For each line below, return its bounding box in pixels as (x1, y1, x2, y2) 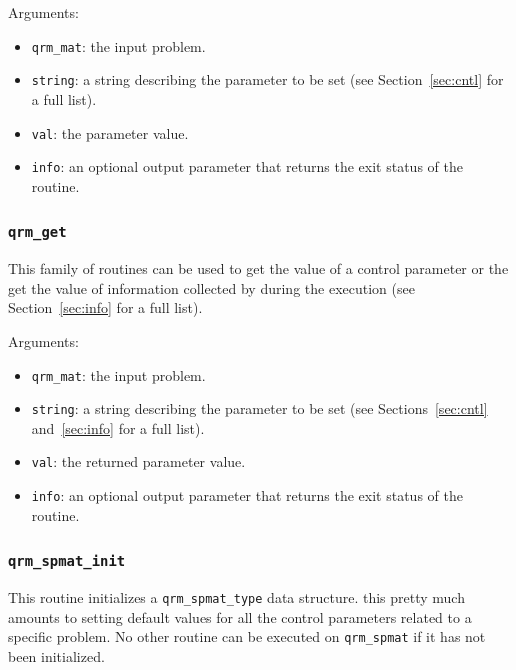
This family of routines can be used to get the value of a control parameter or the (8, 258, 509, 279)
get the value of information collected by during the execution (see (8, 277, 415, 298)
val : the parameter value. (31, 122, 189, 143)
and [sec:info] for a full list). (31, 417, 205, 438)
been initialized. (8, 646, 105, 667)
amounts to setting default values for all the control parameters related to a (8, 606, 472, 627)
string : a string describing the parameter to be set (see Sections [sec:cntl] (31, 398, 488, 419)
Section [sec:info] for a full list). (8, 297, 203, 318)
